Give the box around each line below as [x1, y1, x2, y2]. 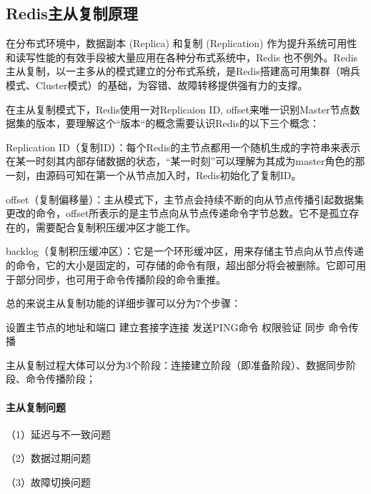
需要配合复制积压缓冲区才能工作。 [35, 219, 196, 234]
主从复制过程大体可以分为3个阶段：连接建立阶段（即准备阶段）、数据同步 [6, 357, 346, 372]
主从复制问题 [6, 399, 66, 414]
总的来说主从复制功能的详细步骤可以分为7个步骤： [6, 296, 241, 311]
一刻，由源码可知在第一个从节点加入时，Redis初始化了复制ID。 [6, 167, 302, 182]
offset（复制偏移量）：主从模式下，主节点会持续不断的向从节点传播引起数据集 [6, 191, 365, 206]
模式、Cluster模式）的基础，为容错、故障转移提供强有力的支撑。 [6, 77, 308, 92]
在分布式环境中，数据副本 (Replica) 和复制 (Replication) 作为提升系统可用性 [6, 36, 357, 51]
